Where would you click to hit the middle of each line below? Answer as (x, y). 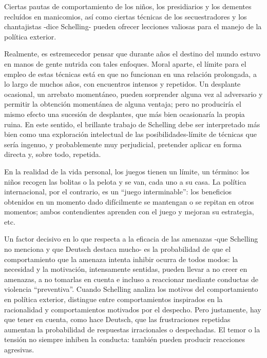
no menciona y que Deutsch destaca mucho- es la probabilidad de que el (118, 249)
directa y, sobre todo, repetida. (53, 154)
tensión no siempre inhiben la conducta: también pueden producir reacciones (125, 339)
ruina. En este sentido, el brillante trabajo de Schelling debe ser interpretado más (132, 124)
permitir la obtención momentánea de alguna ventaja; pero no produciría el (123, 104)
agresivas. (19, 349)
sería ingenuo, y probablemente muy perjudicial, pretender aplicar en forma (123, 144)
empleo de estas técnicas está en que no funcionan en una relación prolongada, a (130, 74)
